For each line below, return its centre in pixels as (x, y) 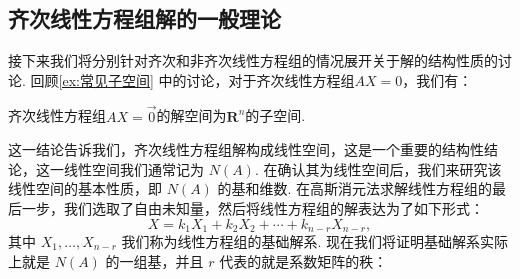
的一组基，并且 (154, 260)
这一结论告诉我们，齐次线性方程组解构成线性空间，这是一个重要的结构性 (246, 149)
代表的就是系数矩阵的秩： (303, 260)
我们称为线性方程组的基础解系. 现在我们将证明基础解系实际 (315, 241)
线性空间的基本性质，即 (85, 188)
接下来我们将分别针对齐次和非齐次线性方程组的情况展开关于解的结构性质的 (253, 60)
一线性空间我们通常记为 (126, 168)
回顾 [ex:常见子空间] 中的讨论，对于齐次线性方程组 (192, 79)
